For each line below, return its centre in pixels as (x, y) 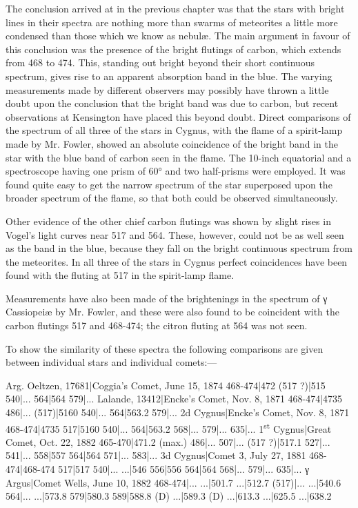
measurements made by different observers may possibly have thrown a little (167, 89)
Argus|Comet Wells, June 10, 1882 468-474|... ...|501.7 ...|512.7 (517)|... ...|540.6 (173, 482)
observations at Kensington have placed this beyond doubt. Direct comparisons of (178, 116)
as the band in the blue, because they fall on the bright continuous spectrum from (179, 248)
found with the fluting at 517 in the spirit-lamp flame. (120, 275)
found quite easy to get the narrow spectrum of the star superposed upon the (169, 184)
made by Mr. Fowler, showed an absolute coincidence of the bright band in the (172, 143)
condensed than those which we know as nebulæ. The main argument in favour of (178, 36)
